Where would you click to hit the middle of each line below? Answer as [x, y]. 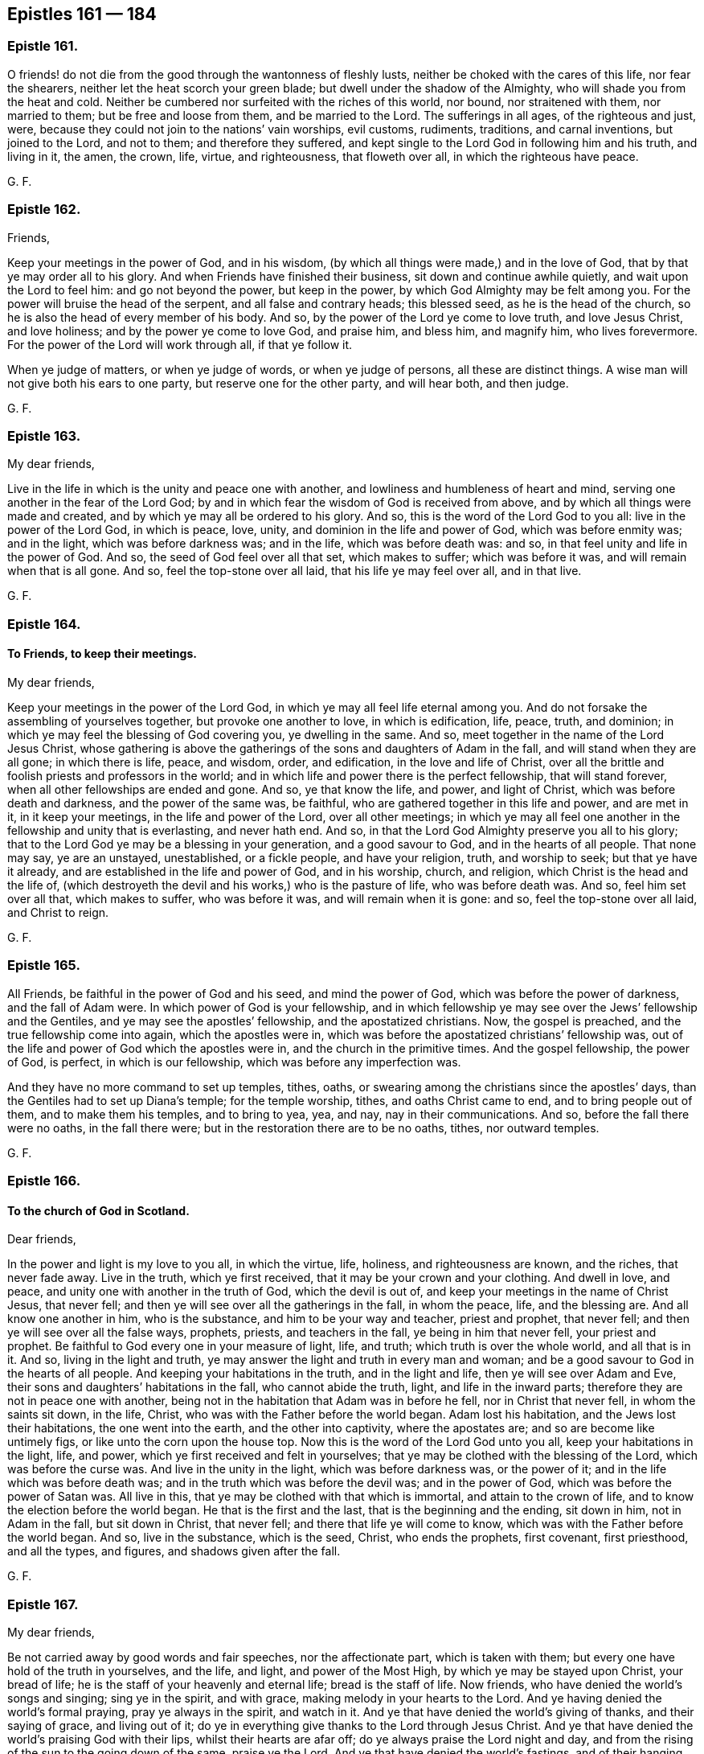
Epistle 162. [44, 209]
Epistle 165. [44, 965]
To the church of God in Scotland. [98, 1210]
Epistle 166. [44, 1181]
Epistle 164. [44, 624]
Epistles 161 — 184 [82, 14]
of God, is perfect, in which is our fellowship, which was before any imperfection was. [234, 1062]
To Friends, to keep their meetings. [102, 654]
